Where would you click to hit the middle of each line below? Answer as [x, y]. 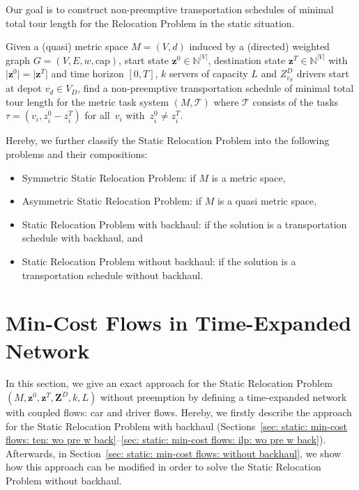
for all [97, 115]
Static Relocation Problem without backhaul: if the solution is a [159, 261]
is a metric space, [249, 177]
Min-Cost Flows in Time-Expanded [178, 323]
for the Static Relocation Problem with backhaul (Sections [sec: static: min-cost [176, 426]
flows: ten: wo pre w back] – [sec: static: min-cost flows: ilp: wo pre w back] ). [166, 440]
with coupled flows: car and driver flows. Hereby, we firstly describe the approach [179, 412]
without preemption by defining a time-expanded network [224, 397]
